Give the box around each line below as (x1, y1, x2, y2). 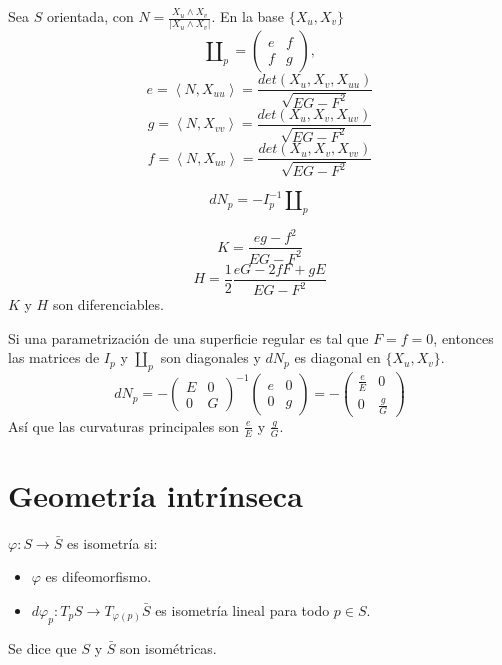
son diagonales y (160, 347, 261, 368)
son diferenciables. (52, 294, 164, 315)
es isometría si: (66, 532, 158, 553)
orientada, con (46, 6, 134, 26)
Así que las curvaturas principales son (8, 415, 240, 436)
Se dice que (8, 637, 77, 658)
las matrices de (8, 347, 100, 368)
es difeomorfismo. (45, 566, 152, 587)
